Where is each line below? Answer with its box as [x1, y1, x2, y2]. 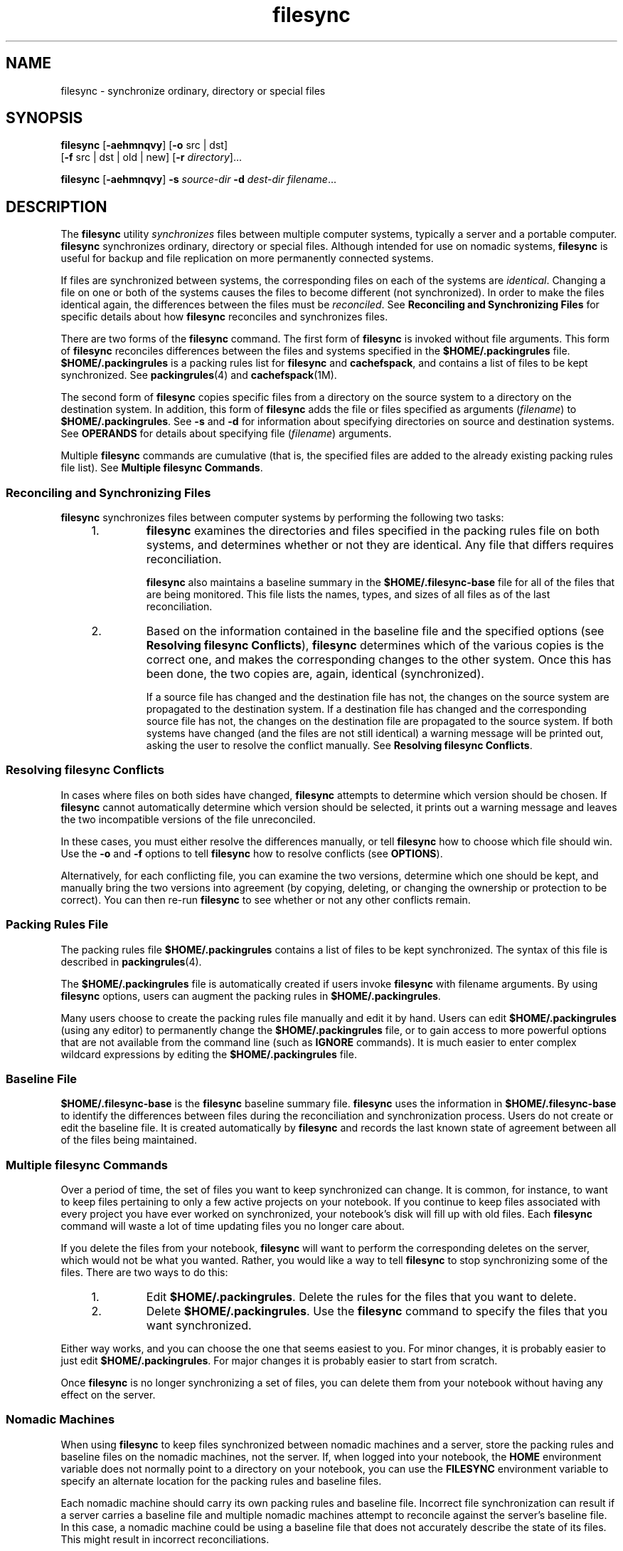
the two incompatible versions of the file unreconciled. [60, 813, 316, 825]
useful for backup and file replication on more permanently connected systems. [60, 252, 434, 265]
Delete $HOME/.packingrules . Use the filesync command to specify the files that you [146, 1304, 608, 1319]
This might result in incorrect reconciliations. [60, 1532, 270, 1545]
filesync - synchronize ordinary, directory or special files [60, 84, 326, 97]
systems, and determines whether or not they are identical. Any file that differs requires [146, 538, 614, 553]
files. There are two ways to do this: [60, 1266, 228, 1279]
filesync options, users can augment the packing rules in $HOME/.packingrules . [60, 989, 441, 1002]
